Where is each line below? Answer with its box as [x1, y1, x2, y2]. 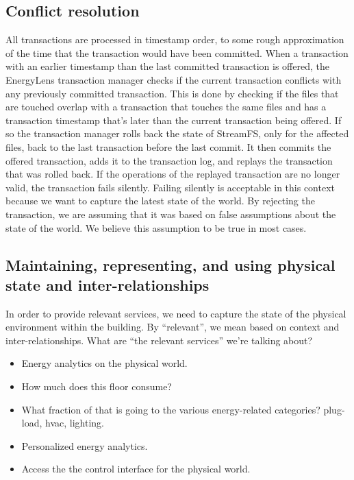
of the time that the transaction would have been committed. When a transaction [5, 45, 349, 60]
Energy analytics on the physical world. [21, 356, 188, 370]
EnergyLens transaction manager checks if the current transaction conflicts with [5, 72, 342, 86]
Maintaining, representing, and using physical [5, 254, 336, 275]
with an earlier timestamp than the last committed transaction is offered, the [5, 59, 329, 73]
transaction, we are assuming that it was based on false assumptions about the [5, 206, 336, 221]
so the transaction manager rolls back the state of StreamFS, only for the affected [5, 126, 349, 141]
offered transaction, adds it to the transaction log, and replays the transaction [5, 153, 333, 167]
